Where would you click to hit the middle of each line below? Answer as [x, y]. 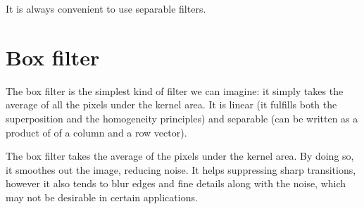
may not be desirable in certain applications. [102, 197]
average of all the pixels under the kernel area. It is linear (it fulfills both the [171, 104]
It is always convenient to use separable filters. [106, 8]
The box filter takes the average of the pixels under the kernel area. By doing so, [180, 156]
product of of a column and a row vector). [96, 132]
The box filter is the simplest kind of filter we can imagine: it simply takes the [175, 90]
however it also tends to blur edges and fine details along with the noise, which [176, 183]
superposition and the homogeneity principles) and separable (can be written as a [182, 118]
